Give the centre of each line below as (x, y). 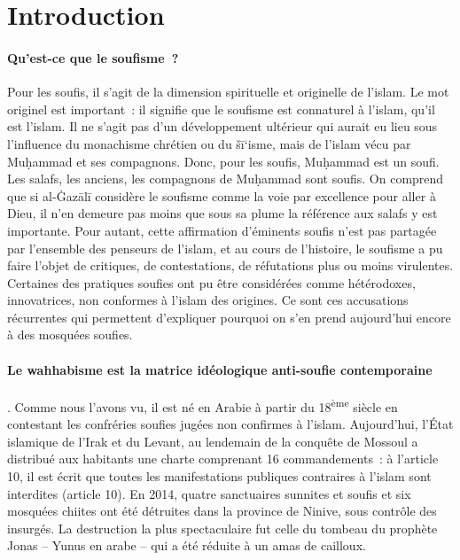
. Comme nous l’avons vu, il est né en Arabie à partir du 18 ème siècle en (203, 405)
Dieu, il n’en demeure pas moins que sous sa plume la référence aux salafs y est (222, 213)
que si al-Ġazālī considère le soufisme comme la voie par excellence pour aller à (222, 195)
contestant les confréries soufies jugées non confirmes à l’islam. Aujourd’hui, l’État (230, 424)
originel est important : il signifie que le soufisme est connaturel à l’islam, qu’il (221, 109)
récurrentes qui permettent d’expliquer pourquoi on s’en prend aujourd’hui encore (229, 317)
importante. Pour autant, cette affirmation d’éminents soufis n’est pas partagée (222, 230)
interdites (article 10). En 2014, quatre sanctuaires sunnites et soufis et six (209, 493)
